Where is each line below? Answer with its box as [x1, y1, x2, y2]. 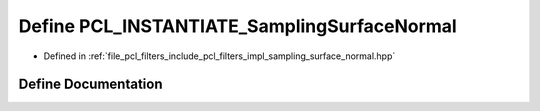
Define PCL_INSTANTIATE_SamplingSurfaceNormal [18, 15, 457, 37]
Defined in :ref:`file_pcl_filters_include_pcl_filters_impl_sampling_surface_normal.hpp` [43, 50, 396, 62]
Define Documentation [18, 76, 163, 93]
